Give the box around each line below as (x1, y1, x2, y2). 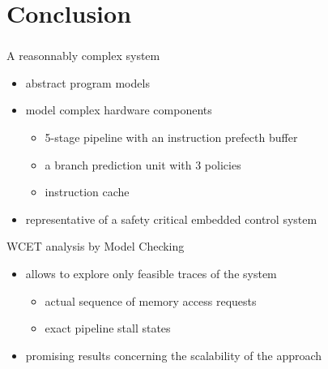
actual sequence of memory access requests (45, 292, 257, 309)
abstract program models (25, 74, 150, 91)
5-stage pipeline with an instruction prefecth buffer (45, 129, 298, 146)
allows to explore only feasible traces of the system (25, 265, 277, 282)
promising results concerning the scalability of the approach (25, 346, 322, 363)
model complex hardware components (25, 101, 212, 118)
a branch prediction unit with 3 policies (45, 156, 241, 173)
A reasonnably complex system (6, 47, 160, 64)
